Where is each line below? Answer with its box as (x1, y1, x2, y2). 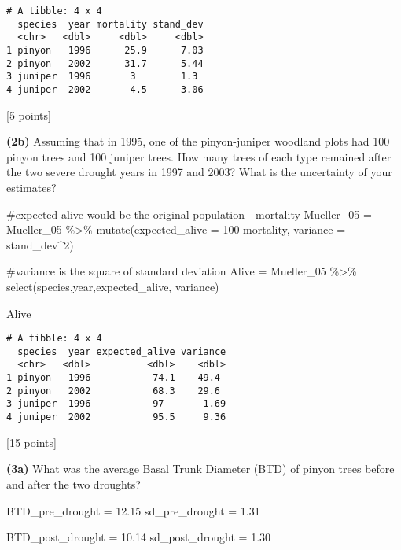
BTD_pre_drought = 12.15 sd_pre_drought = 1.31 (6, 502, 260, 519)
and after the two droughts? (6, 475, 141, 492)
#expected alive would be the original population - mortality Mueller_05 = (6, 205, 372, 222)
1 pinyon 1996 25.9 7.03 (6, 44, 204, 56)
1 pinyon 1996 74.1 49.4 (6, 372, 221, 384)
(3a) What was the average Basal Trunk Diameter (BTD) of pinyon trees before (6, 460, 395, 477)
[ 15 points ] (6, 434, 57, 450)
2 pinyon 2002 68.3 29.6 (6, 385, 221, 397)
